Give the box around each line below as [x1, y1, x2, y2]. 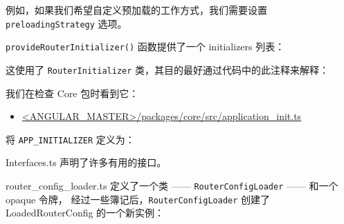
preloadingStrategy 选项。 [6, 16, 127, 30]
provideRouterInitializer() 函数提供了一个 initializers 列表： [6, 39, 285, 54]
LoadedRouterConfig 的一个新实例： [6, 205, 165, 220]
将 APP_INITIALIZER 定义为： [6, 132, 135, 146]
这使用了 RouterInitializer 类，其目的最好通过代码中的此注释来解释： [6, 62, 329, 77]
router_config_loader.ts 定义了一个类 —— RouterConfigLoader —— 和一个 [6, 179, 338, 192]
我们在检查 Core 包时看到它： [6, 85, 139, 100]
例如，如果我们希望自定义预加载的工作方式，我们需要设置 [6, 3, 267, 17]
